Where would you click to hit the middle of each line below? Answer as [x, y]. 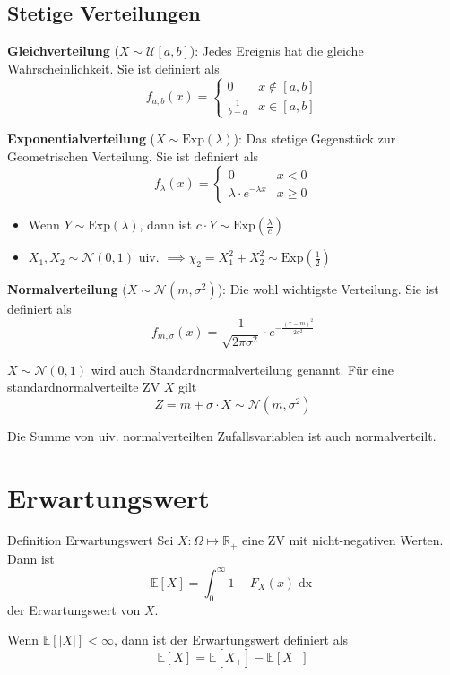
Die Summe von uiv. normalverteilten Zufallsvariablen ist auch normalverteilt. [222, 435]
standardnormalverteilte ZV [84, 387]
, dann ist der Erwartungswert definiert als [231, 640]
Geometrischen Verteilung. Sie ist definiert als [133, 156]
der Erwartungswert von [74, 609]
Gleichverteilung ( [63, 51]
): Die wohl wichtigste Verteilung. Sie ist [328, 289]
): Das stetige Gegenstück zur [315, 138]
